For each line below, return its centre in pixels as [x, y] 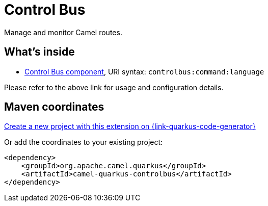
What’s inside [39, 52]
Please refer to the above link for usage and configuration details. [114, 87]
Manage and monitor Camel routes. [63, 32]
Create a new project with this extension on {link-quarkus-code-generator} [130, 126]
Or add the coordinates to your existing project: [84, 142]
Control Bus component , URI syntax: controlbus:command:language [144, 71]
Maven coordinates [54, 107]
